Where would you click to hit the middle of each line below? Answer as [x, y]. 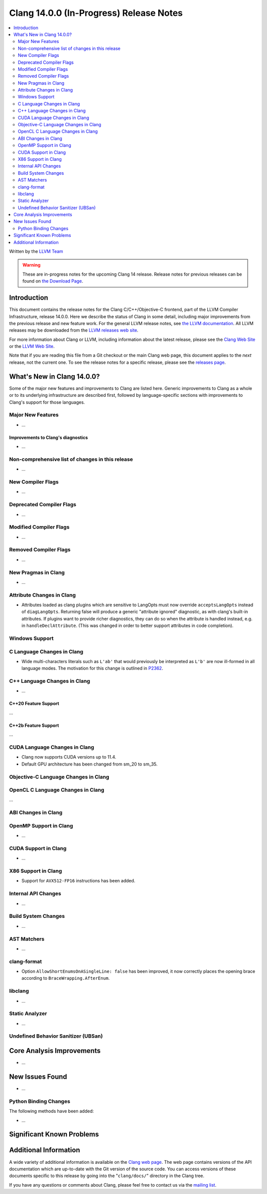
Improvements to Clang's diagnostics [48, 437]
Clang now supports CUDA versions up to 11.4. [69, 757]
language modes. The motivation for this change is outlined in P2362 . [92, 669]
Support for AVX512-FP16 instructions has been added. [78, 881]
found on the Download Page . [53, 281]
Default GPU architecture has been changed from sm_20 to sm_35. [89, 764]
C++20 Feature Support [34, 704]
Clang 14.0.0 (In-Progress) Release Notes [96, 13]
